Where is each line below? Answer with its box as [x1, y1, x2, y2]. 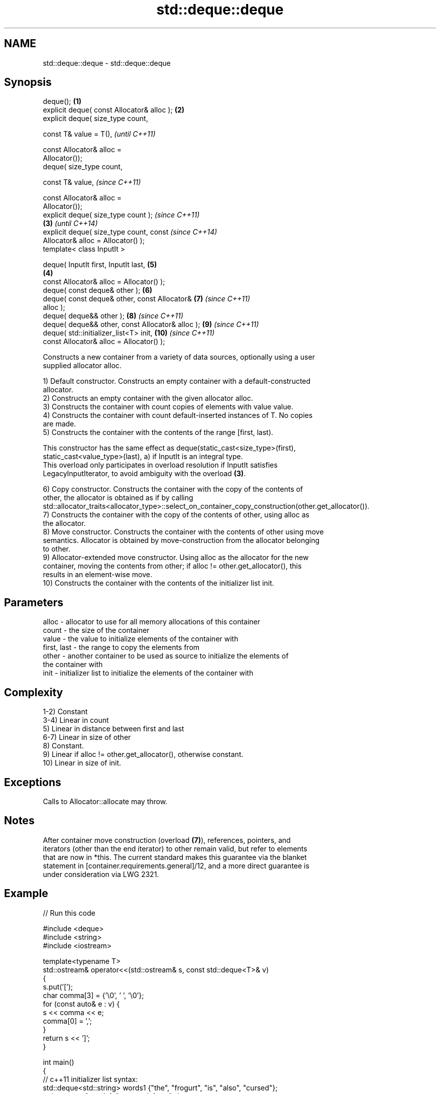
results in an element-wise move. [43, 570, 152, 579]
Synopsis [4, 76, 52, 89]
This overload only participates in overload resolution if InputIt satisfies [43, 461, 278, 470]
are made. [43, 419, 76, 428]
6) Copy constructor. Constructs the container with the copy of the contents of [43, 485, 303, 494]
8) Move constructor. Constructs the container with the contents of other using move [43, 527, 324, 536]
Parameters [4, 596, 63, 609]
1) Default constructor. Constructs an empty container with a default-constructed [43, 377, 311, 386]
